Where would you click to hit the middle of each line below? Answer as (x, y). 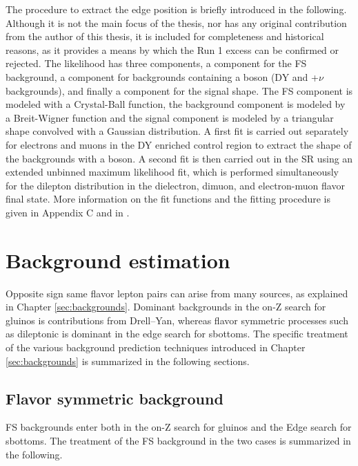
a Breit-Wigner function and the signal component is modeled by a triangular (170, 117)
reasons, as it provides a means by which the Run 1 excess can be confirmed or (172, 49)
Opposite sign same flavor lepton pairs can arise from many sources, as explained (177, 293)
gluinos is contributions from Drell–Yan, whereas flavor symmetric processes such (177, 320)
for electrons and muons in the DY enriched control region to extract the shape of (179, 144)
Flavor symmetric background (115, 398)
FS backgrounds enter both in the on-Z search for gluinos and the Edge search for (179, 427)
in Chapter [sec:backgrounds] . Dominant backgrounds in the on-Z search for (166, 307)
